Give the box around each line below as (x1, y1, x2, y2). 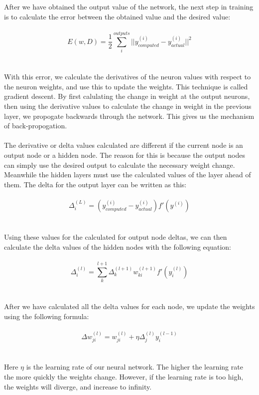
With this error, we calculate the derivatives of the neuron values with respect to (4, 71, 251, 82)
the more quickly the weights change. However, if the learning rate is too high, (4, 372, 244, 382)
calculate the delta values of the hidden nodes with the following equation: (4, 241, 231, 252)
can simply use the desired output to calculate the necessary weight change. (4, 159, 235, 170)
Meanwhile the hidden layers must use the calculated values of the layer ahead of (4, 169, 251, 180)
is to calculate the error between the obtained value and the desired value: (4, 11, 231, 21)
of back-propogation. (4, 120, 67, 131)
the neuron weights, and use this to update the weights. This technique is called (4, 81, 248, 91)
